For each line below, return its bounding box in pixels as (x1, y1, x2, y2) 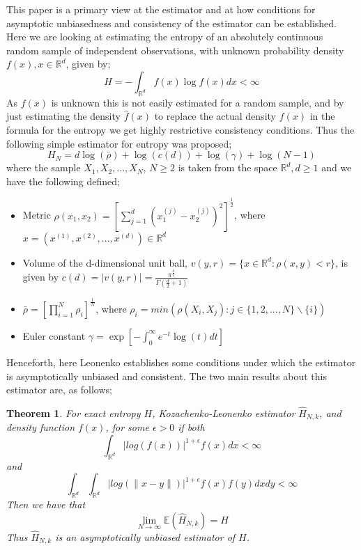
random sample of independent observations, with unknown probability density (6, 42, 344, 57)
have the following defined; (6, 173, 120, 188)
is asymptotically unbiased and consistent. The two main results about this (6, 368, 327, 383)
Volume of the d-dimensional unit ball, (22, 255, 187, 269)
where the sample (6, 160, 81, 175)
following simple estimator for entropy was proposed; (6, 136, 232, 150)
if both (178, 420, 205, 434)
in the (309, 109, 335, 123)
